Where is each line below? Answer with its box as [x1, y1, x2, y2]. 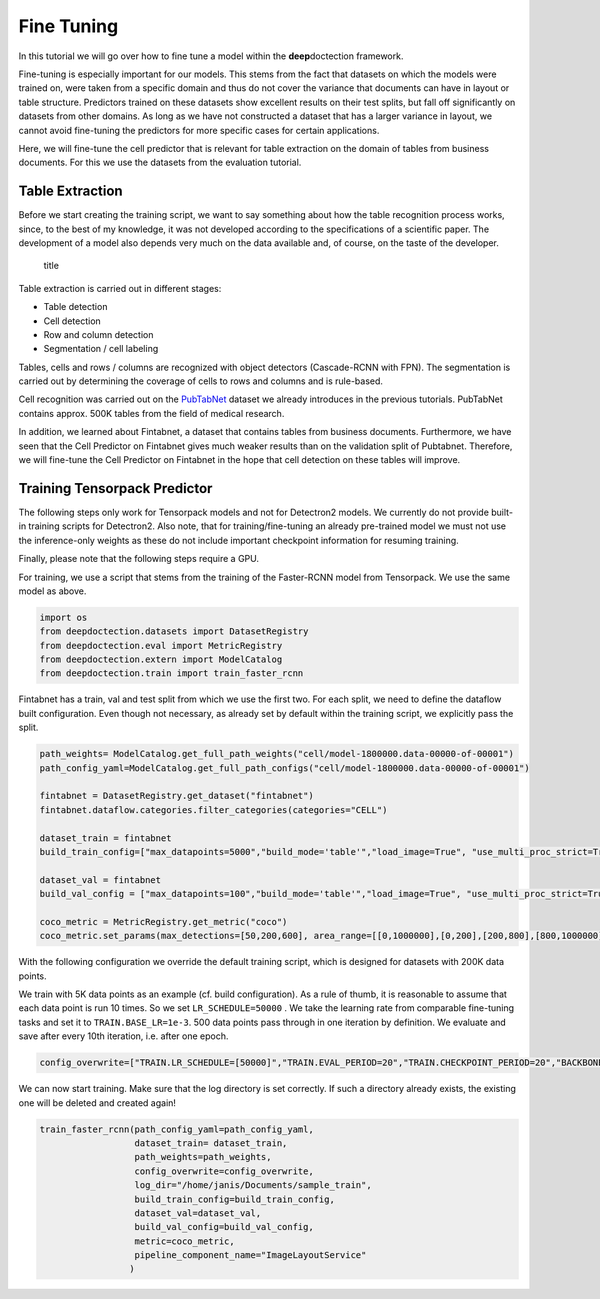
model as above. [18, 585, 87, 597]
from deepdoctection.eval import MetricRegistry [39, 640, 283, 651]
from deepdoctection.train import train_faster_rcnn [39, 668, 304, 679]
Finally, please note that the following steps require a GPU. [18, 553, 260, 565]
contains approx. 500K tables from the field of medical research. [18, 407, 285, 419]
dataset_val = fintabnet [39, 874, 162, 885]
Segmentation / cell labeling [43, 343, 159, 355]
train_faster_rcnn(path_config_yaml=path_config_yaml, [39, 1123, 314, 1135]
